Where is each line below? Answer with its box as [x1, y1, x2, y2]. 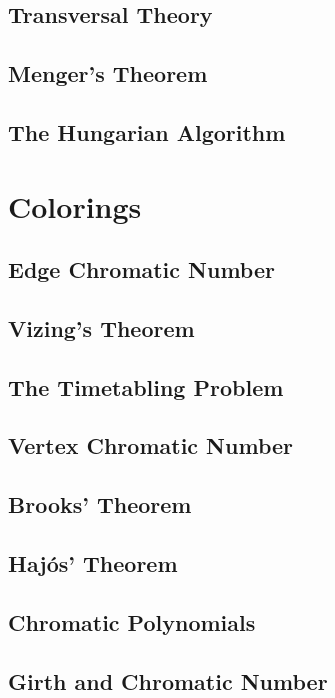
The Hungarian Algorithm [8, 116, 286, 147]
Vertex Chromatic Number [8, 430, 293, 461]
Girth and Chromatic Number [8, 665, 328, 696]
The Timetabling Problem [8, 371, 284, 402]
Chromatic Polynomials [8, 606, 256, 637]
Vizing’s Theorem [8, 312, 195, 343]
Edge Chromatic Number [8, 254, 275, 285]
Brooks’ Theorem [8, 489, 192, 520]
